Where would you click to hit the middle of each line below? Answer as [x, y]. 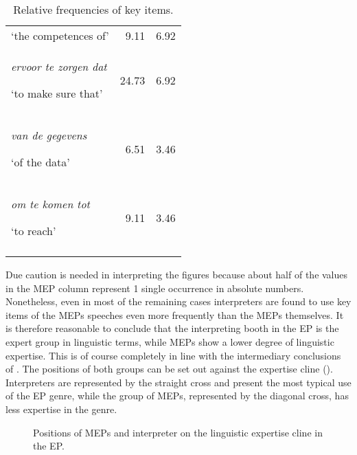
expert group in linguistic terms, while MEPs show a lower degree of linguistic [170, 341]
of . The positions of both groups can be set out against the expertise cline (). [169, 369]
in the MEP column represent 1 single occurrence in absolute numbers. [155, 288]
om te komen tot [50, 204]
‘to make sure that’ [57, 93]
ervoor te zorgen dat [59, 66]
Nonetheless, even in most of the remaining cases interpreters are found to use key [178, 301]
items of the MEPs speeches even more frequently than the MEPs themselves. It [175, 314]
